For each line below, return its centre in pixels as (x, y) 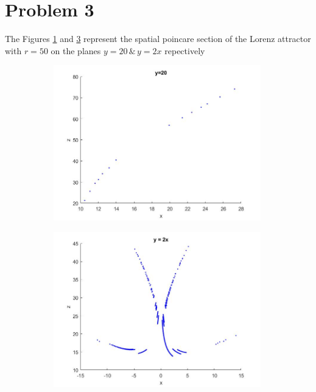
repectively (185, 50)
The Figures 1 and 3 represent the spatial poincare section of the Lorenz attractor (158, 39)
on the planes (76, 50)
